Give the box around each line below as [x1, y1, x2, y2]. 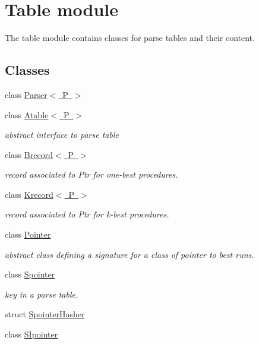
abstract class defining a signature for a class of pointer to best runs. [5, 248, 254, 260]
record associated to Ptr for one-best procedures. [5, 168, 178, 181]
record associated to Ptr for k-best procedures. [5, 208, 169, 220]
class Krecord [5, 188, 53, 200]
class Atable [5, 108, 49, 121]
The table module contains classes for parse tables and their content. [5, 31, 255, 44]
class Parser [5, 88, 48, 100]
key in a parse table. [5, 288, 78, 300]
